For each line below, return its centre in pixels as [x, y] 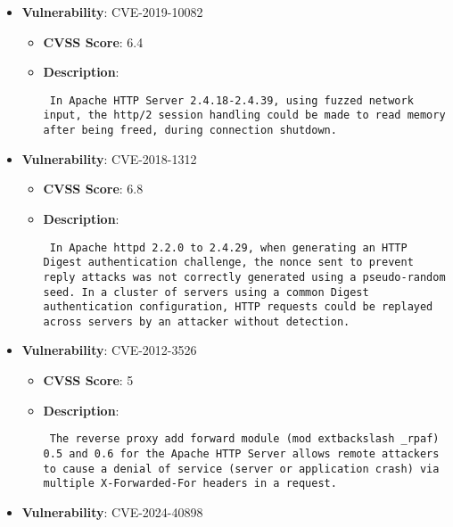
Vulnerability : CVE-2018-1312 [109, 158]
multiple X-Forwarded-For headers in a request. [190, 484]
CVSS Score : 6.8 [93, 189]
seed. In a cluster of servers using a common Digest [206, 292]
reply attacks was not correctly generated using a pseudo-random [244, 277]
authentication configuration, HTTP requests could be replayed [238, 307]
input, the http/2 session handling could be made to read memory [244, 115]
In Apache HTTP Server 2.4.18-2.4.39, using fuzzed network [231, 100]
